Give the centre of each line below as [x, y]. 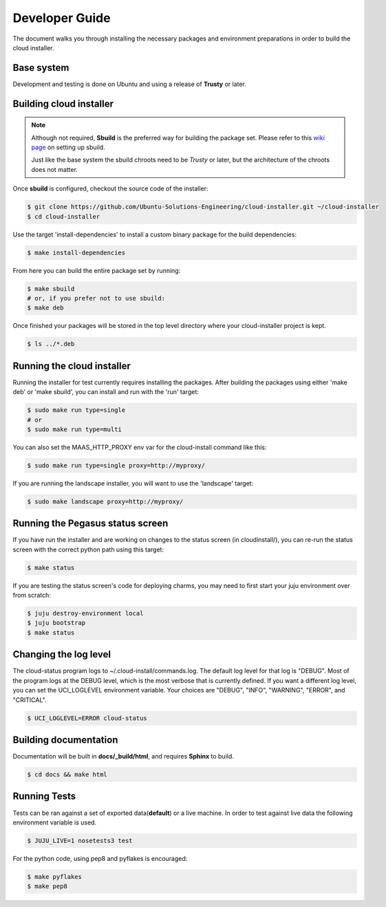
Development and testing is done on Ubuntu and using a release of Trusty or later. [130, 84]
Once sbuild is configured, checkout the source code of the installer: [110, 188]
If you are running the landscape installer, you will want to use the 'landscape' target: [133, 483]
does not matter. [55, 169]
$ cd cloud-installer [64, 216]
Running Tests [44, 797]
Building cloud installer [63, 103]
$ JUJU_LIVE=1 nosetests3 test [80, 840]
